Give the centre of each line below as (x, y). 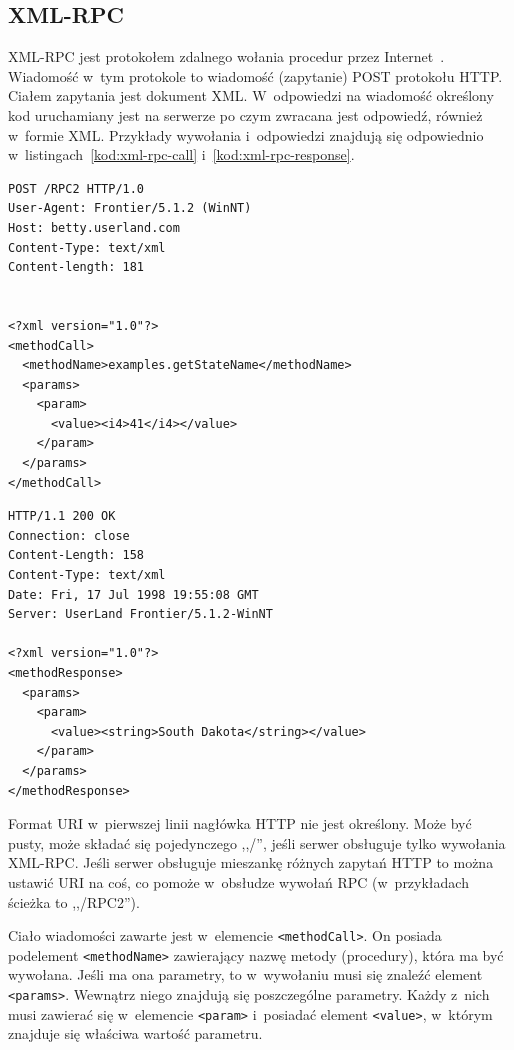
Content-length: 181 (76, 267)
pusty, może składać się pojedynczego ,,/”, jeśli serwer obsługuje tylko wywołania (257, 842)
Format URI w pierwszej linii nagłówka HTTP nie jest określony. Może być (240, 823)
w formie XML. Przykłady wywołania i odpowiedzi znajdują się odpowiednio (246, 134)
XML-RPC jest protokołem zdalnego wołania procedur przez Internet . (226, 56)
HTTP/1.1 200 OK (62, 516)
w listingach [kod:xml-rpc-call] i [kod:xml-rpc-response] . (181, 154)
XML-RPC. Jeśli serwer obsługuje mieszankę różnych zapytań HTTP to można (251, 862)
